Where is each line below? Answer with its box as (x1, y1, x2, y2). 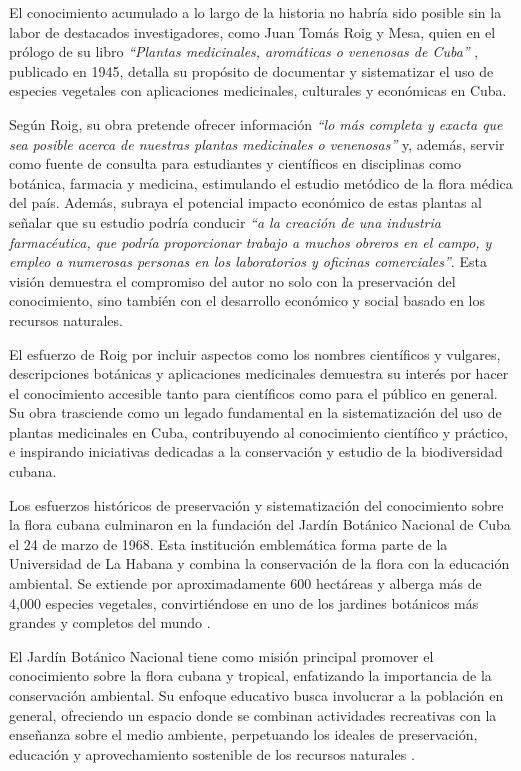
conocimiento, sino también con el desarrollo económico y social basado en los (9, 290, 486, 311)
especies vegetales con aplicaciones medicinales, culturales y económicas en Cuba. (9, 80, 507, 101)
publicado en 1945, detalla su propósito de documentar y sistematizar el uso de (9, 60, 494, 81)
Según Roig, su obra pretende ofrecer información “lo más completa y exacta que (9, 113, 503, 134)
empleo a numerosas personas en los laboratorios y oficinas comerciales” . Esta (9, 251, 487, 272)
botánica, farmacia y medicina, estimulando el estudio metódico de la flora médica (9, 172, 513, 193)
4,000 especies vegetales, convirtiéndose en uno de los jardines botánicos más (9, 592, 479, 613)
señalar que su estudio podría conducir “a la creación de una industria (9, 211, 441, 232)
